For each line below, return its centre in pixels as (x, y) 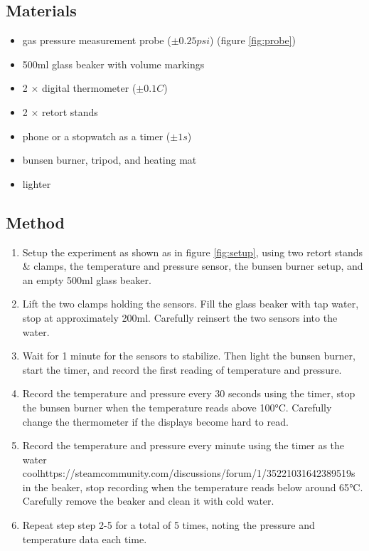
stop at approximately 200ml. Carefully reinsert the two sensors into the (180, 317)
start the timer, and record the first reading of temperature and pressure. (182, 369)
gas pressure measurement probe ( (97, 40)
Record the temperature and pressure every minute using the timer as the (183, 445)
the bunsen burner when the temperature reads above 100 (149, 407)
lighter (37, 183)
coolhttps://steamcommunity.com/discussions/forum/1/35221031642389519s (189, 473)
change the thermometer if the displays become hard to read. (155, 421)
